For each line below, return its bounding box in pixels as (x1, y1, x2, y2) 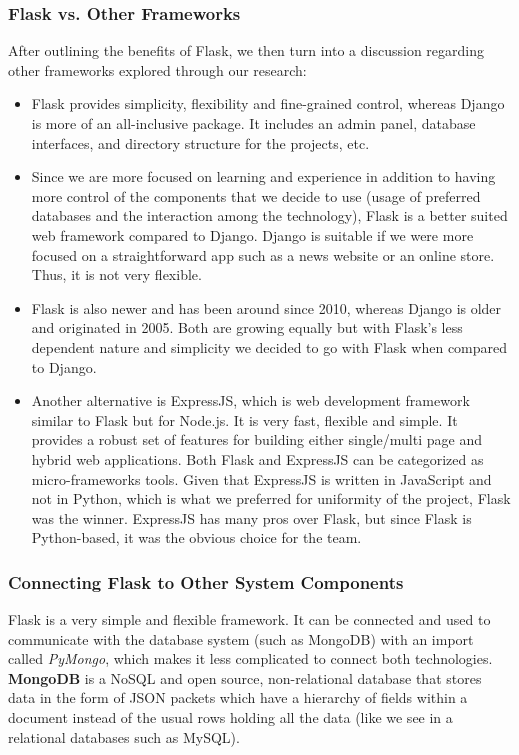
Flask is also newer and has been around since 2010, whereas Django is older (31, 297, 502, 318)
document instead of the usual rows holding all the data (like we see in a (8, 707, 453, 728)
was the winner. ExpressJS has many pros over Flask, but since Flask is (31, 507, 472, 528)
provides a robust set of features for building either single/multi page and (31, 429, 482, 450)
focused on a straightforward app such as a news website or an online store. (31, 244, 495, 265)
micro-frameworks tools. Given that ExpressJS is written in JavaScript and (31, 468, 492, 489)
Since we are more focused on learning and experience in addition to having (31, 166, 496, 187)
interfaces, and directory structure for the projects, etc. (31, 132, 370, 153)
